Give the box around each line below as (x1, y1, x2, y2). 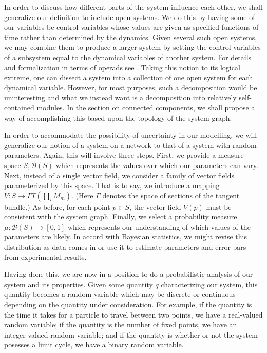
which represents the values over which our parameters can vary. (55, 159, 258, 170)
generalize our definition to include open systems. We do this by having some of (4, 11, 255, 22)
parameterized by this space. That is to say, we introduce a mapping (4, 180, 220, 191)
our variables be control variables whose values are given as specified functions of (4, 22, 259, 32)
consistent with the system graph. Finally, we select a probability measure (4, 211, 237, 222)
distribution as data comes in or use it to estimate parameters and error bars (4, 241, 246, 252)
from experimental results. (4, 251, 87, 262)
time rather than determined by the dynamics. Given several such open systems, (4, 31, 257, 42)
